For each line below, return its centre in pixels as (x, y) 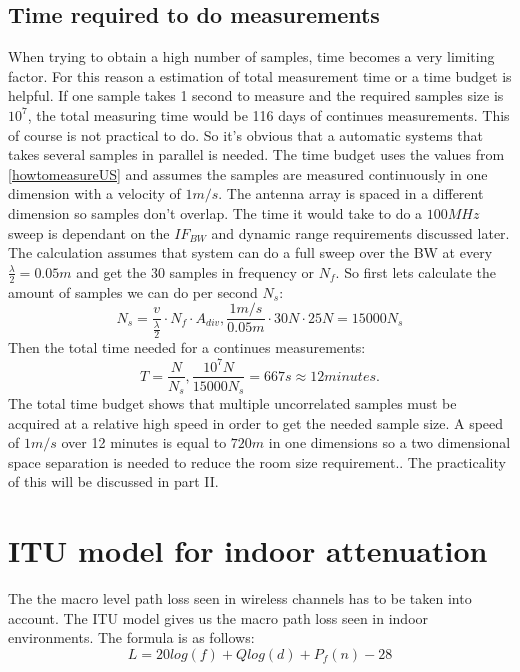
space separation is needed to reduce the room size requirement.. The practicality (257, 461)
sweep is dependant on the (89, 232)
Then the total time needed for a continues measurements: (187, 347)
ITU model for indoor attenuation (248, 550)
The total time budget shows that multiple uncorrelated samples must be (232, 403)
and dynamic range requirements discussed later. (360, 232)
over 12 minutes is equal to (144, 442)
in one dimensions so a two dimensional (389, 442)
